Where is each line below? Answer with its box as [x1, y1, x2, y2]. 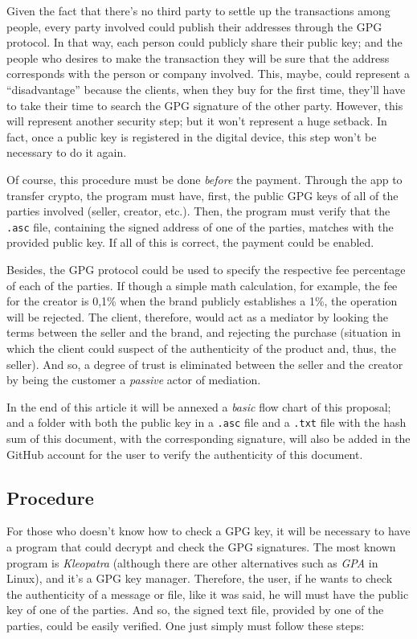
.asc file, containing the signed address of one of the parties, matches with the [6, 218, 394, 235]
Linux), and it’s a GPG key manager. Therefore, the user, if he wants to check [6, 570, 393, 587]
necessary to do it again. [6, 144, 127, 161]
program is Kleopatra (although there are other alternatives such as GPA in [6, 554, 378, 571]
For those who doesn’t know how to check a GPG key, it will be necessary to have [6, 522, 411, 539]
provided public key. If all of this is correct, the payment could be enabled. [6, 234, 374, 251]
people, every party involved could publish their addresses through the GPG [6, 18, 382, 35]
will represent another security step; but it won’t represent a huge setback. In [6, 113, 387, 129]
